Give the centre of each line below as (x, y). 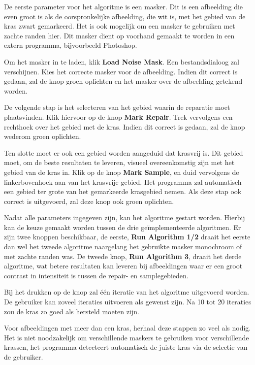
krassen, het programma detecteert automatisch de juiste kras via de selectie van (126, 347)
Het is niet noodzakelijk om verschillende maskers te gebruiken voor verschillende (127, 337)
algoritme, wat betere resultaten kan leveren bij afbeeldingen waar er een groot (123, 266)
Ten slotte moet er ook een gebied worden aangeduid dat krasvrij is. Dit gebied (124, 152)
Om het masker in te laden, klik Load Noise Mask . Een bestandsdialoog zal (122, 61)
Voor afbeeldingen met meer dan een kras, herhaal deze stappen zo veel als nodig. (127, 328)
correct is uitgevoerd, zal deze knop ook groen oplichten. (89, 201)
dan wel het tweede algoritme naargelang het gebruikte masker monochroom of (123, 247)
